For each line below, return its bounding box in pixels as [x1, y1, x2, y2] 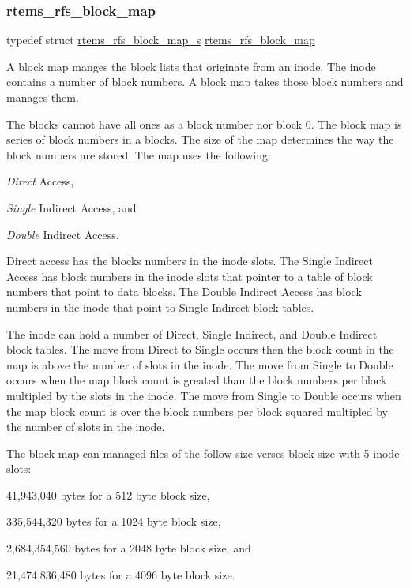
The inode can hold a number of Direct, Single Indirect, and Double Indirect [6, 325, 378, 342]
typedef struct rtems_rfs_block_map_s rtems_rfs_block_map [6, 32, 315, 48]
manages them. [6, 89, 79, 105]
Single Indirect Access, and [6, 199, 137, 215]
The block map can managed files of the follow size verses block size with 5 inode [6, 444, 400, 461]
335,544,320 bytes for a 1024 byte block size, [6, 513, 221, 530]
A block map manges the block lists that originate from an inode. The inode [6, 58, 376, 74]
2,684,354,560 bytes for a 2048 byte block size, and [6, 540, 251, 556]
